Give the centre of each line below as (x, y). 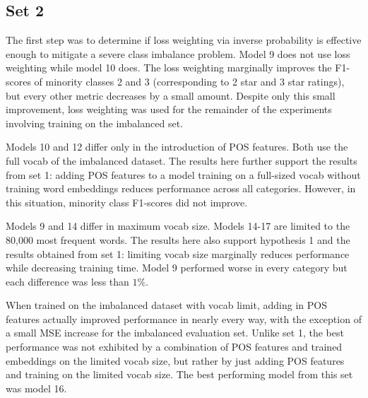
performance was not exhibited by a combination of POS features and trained (174, 347)
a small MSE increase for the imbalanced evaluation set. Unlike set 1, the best (175, 333)
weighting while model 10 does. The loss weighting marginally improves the (169, 68)
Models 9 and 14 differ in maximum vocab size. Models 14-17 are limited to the (178, 226)
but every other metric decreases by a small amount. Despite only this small (171, 95)
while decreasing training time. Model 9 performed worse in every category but (177, 268)
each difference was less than (67, 281)
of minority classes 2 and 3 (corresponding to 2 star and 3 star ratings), (189, 81)
